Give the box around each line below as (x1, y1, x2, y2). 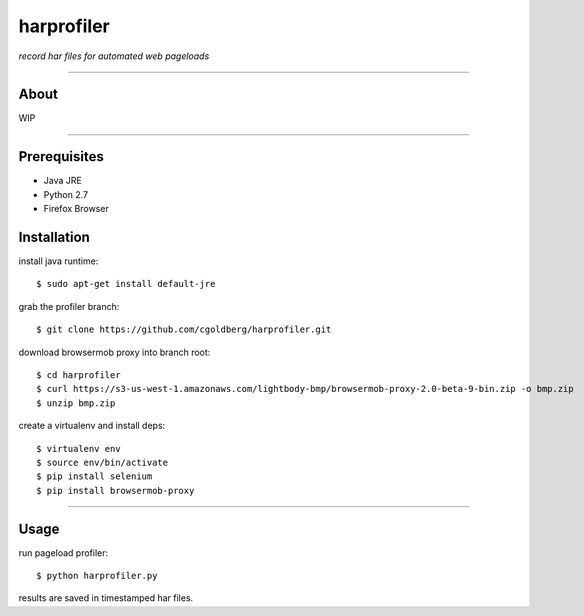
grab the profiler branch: (18, 300, 120, 312)
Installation (18, 228, 90, 245)
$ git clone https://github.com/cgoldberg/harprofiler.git (36, 324, 332, 335)
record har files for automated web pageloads (18, 50, 210, 62)
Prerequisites (18, 148, 104, 165)
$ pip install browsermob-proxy (36, 485, 195, 496)
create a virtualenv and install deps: (18, 420, 166, 432)
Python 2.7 (43, 188, 89, 200)
